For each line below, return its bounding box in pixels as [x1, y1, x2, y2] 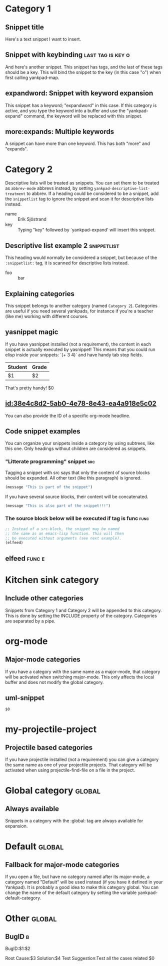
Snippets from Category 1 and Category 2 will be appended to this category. [5, 607, 162, 613]
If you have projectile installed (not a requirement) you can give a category [5, 756, 159, 762]
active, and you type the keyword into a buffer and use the [5, 107, 126, 113]
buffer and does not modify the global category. [5, 679, 104, 685]
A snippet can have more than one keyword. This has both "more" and [5, 140, 150, 146]
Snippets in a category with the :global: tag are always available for [5, 818, 143, 824]
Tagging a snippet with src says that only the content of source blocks [5, 469, 150, 475]
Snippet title [5, 23, 44, 31]
